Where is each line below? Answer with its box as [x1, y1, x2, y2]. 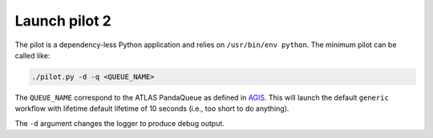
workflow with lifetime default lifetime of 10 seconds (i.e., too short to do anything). [14, 104, 289, 113]
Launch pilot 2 [14, 12, 112, 30]
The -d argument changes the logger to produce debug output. [14, 118, 225, 128]
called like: [14, 50, 51, 60]
